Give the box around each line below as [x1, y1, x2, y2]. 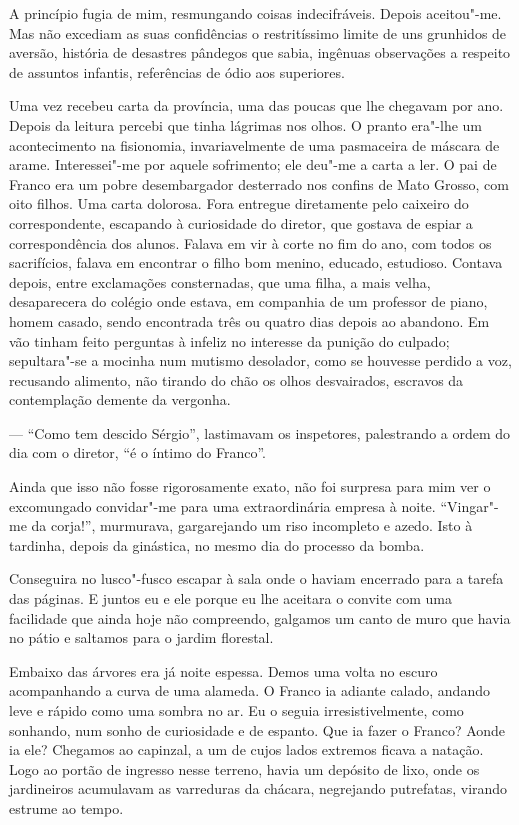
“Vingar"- [440, 495, 499, 516]
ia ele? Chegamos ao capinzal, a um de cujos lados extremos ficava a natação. [9, 739, 484, 760]
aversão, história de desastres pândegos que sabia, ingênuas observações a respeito [9, 42, 511, 63]
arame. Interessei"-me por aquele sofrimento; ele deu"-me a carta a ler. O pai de [9, 154, 497, 175]
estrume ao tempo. [9, 797, 124, 818]
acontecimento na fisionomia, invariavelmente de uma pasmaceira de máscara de [9, 134, 500, 155]
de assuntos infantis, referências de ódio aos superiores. [9, 61, 345, 82]
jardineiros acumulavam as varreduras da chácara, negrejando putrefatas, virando [9, 778, 508, 799]
